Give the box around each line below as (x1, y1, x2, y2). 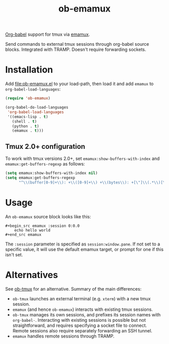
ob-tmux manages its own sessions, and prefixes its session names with (12, 311, 161, 317)
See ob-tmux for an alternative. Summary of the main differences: (5, 286, 142, 292)
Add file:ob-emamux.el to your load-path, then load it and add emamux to (5, 81, 154, 87)
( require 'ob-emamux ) (5, 96, 51, 101)
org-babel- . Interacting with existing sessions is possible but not (12, 317, 146, 323)
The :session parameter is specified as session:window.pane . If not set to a (5, 241, 160, 247)
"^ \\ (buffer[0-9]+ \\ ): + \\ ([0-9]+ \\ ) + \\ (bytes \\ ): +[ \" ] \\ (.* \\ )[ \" (18, 180, 167, 185)
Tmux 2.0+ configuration (5, 142, 86, 151)
